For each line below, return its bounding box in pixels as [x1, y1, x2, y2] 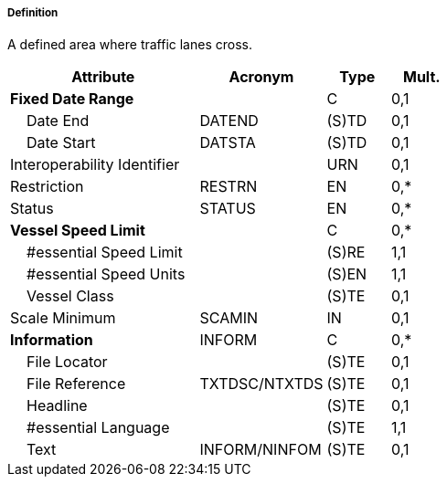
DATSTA [199, 133, 256, 153]
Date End [27, 111, 90, 131]
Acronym [229, 68, 294, 87]
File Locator [27, 352, 108, 372]
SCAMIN [199, 309, 258, 328]
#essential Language [27, 418, 170, 437]
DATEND [199, 111, 259, 131]
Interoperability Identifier [10, 155, 180, 174]
